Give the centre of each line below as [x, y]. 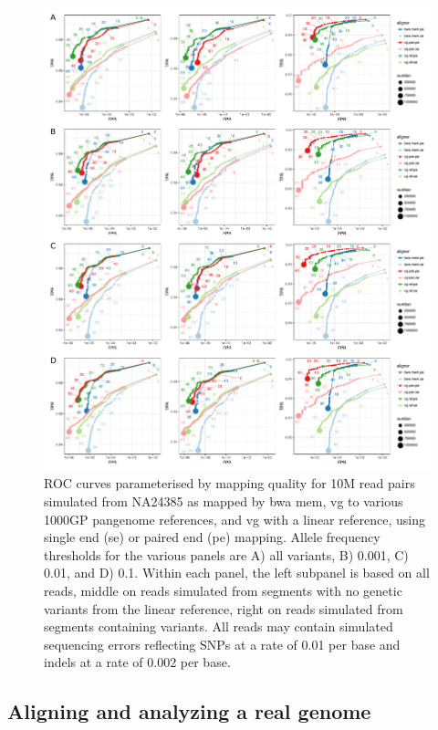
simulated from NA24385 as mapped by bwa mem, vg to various [224, 501]
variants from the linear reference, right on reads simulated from [224, 608]
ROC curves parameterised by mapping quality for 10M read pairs [229, 483]
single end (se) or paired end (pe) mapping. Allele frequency [212, 537]
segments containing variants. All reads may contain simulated [219, 626]
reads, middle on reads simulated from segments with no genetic [223, 590]
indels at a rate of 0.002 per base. [137, 662]
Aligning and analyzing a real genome [189, 711]
